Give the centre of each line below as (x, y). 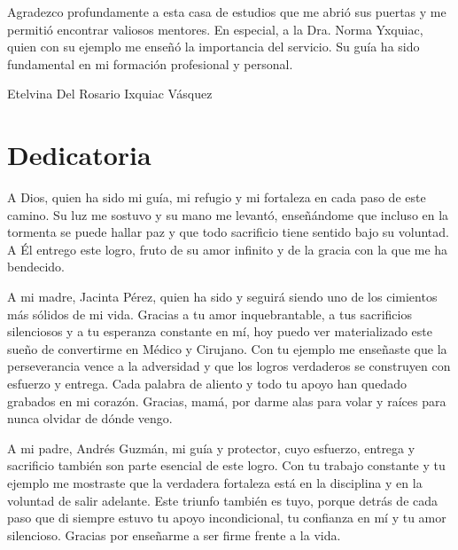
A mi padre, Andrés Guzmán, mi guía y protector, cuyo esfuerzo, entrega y (211, 448)
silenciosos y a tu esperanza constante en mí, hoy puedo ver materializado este (220, 331)
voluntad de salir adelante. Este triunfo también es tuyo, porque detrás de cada (223, 500)
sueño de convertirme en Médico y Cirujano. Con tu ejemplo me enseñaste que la (227, 348)
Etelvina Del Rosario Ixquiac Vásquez (110, 94)
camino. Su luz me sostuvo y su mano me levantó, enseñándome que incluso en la (228, 214)
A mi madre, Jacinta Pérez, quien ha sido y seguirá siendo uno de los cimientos (222, 297)
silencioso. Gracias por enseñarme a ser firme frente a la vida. (174, 534)
